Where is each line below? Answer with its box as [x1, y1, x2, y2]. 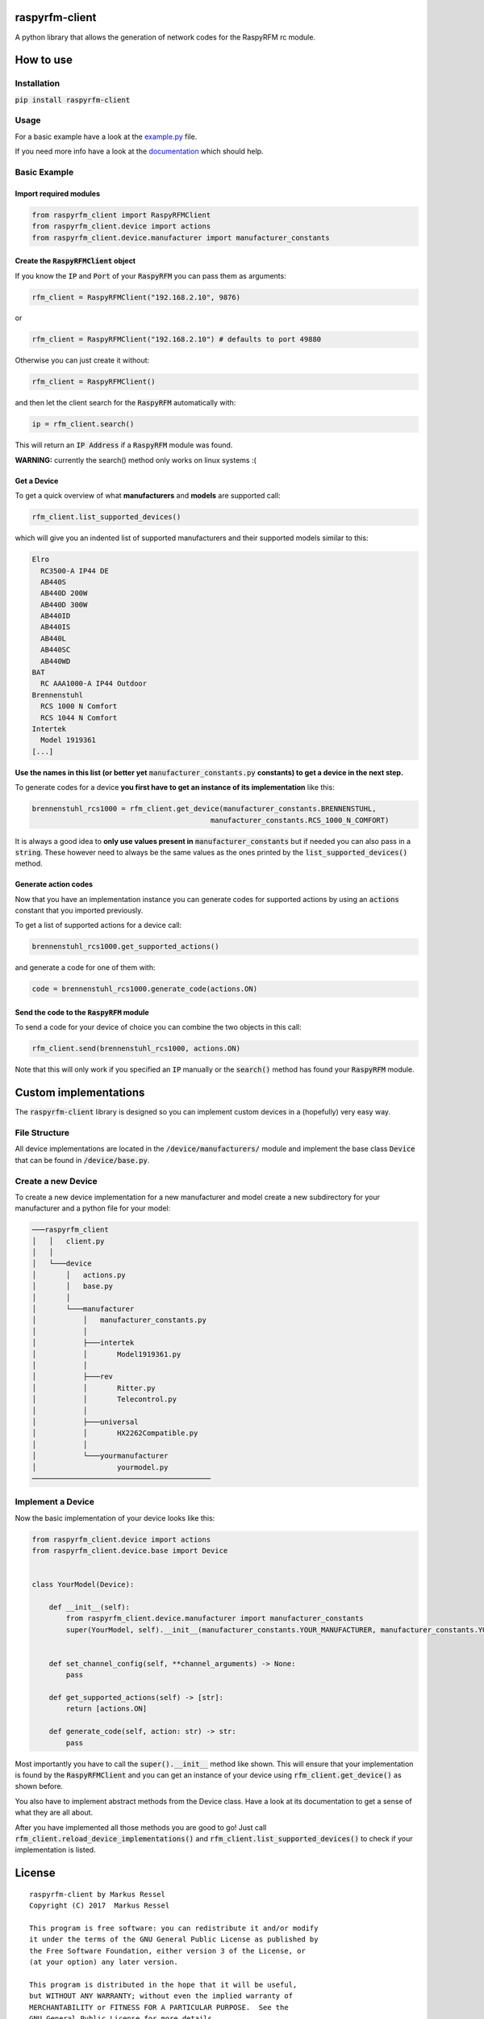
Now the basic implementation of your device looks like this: [15, 1513, 215, 1522]
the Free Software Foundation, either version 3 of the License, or [29, 1946, 306, 1955]
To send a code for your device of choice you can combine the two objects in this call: [15, 1022, 302, 1032]
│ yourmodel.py [31, 1463, 169, 1471]
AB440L [40, 634, 67, 643]
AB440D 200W [40, 589, 88, 598]
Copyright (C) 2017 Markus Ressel [29, 1901, 170, 1910]
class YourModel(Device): [31, 1580, 135, 1589]
